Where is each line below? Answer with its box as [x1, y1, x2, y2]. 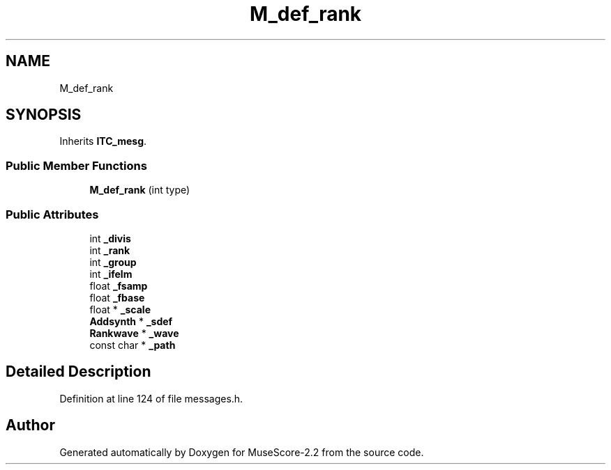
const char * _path [89, 338, 176, 351]
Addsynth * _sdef [89, 315, 173, 327]
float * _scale [89, 303, 151, 315]
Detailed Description [6, 363, 151, 381]
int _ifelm [89, 267, 133, 280]
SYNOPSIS [6, 106, 82, 124]
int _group [89, 256, 137, 268]
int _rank [89, 244, 130, 256]
